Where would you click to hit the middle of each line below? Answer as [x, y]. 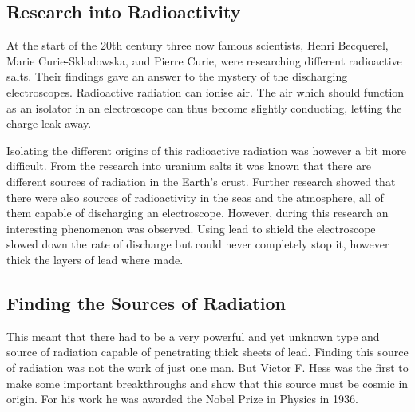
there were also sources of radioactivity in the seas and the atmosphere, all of [195, 197]
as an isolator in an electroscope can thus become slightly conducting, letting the [204, 107]
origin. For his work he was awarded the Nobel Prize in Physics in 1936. [182, 399]
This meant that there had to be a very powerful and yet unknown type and [193, 336]
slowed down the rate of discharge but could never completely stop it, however [198, 244]
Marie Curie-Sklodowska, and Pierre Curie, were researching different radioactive [204, 60]
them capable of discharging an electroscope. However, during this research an [198, 213]
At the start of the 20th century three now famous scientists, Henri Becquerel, [198, 45]
